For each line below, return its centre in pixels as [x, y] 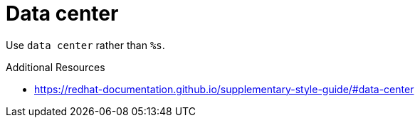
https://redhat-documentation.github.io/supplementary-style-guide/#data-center [224, 89]
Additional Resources [56, 67]
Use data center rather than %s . [85, 45]
